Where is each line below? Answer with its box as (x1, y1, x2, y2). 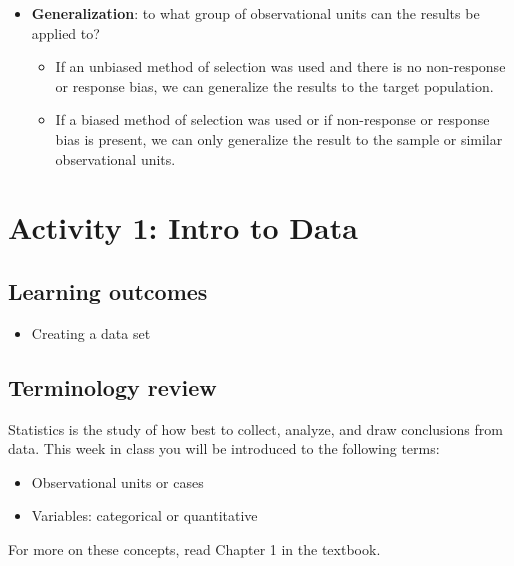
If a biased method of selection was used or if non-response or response (55, 109, 490, 130)
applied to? (31, 22, 100, 43)
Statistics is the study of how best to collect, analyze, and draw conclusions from (8, 418, 503, 439)
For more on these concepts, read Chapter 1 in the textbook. (8, 538, 381, 559)
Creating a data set (31, 322, 151, 343)
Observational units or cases (31, 471, 204, 492)
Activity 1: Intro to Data (8, 207, 358, 248)
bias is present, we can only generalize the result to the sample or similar (55, 128, 503, 149)
